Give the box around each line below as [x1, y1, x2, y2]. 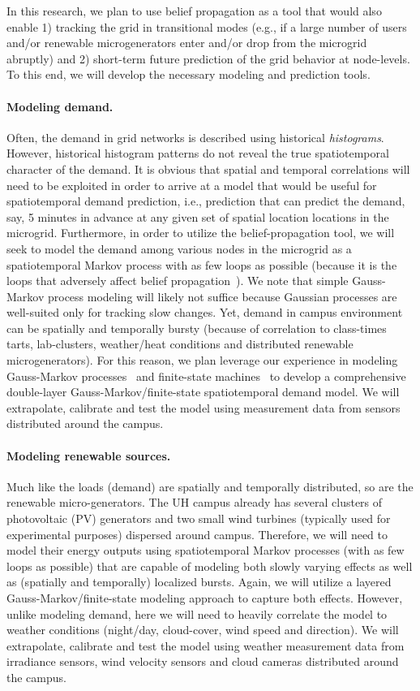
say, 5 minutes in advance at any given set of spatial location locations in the [6, 208, 389, 225]
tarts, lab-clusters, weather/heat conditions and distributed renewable [6, 335, 354, 352]
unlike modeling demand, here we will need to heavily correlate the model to [6, 605, 388, 622]
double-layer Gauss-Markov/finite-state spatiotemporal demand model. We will [6, 383, 400, 400]
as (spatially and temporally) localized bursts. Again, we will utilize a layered [6, 573, 392, 590]
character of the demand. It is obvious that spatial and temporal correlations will [6, 160, 410, 177]
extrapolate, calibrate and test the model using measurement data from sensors [6, 399, 401, 416]
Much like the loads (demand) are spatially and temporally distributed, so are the [6, 477, 414, 494]
